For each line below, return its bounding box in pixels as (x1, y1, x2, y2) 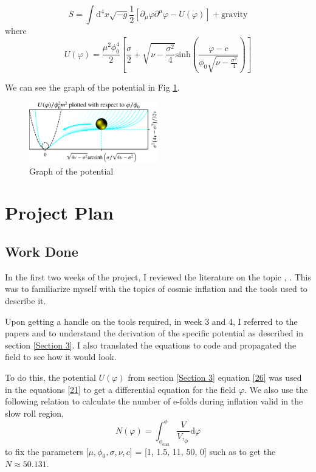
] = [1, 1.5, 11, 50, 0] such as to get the (129, 445, 276, 457)
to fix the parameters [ (5, 445, 89, 457)
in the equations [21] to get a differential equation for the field (5, 383, 236, 395)
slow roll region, (5, 406, 64, 419)
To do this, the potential (5, 370, 96, 383)
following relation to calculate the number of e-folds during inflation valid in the (5, 395, 303, 408)
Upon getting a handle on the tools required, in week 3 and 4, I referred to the (5, 314, 298, 327)
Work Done (5, 241, 78, 260)
